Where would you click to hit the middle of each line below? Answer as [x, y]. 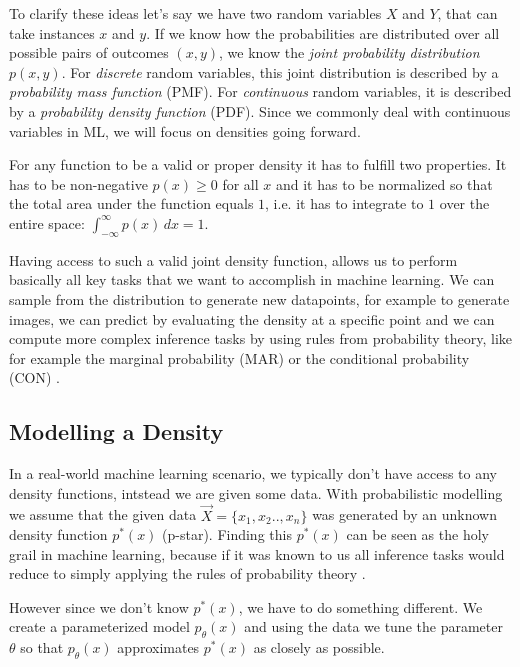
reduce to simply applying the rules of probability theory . [187, 573]
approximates [158, 647]
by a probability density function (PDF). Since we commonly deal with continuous [260, 110]
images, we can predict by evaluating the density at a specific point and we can [252, 318]
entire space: [47, 222]
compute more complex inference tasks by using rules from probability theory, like [260, 338]
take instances [52, 32]
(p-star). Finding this [227, 534]
